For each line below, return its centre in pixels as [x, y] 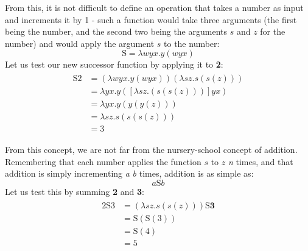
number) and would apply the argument [80, 43]
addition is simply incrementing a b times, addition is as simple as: [129, 173]
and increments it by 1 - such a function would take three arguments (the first [151, 19]
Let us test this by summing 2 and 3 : [75, 191]
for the [273, 31]
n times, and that [261, 161]
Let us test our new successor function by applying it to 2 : [114, 64]
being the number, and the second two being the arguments [116, 31]
